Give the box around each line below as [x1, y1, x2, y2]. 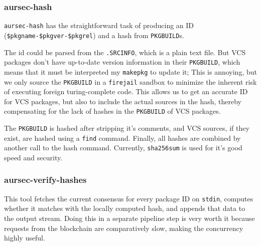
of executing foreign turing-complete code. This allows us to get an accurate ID [4, 86, 248, 97]
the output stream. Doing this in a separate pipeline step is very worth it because [4, 213, 255, 223]
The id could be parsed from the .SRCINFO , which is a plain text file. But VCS [4, 47, 246, 57]
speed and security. [4, 152, 63, 162]
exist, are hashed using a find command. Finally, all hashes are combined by [4, 132, 241, 143]
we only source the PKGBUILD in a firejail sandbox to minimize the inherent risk [4, 76, 257, 87]
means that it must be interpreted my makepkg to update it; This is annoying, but [4, 66, 257, 77]
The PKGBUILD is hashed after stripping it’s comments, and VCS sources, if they [4, 123, 249, 133]
